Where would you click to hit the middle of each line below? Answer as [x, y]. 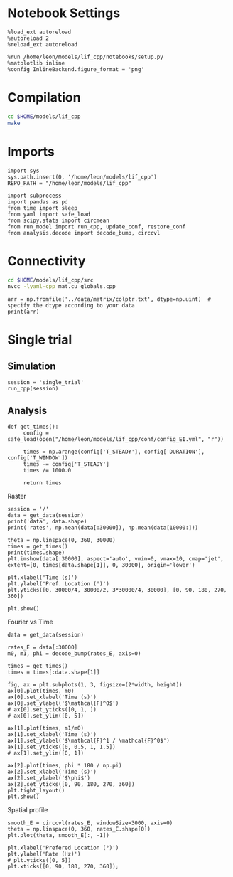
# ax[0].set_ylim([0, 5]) [45, 716]
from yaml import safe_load [49, 214]
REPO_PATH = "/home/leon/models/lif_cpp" [70, 183]
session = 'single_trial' [45, 383]
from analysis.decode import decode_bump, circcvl [84, 233]
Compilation [44, 98]
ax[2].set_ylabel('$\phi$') [49, 778]
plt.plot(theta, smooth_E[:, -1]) [59, 836]
